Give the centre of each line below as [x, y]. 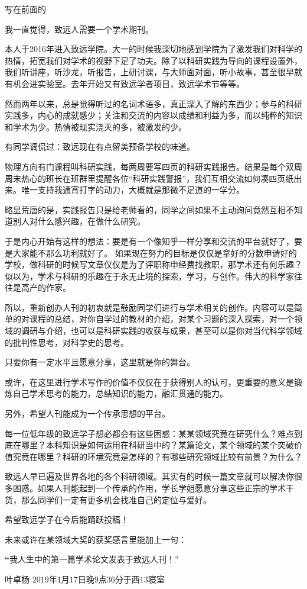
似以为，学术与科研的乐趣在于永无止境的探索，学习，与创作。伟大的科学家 [149, 276]
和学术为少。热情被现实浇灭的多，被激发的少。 [96, 126]
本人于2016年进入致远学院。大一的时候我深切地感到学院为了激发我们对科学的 [153, 49]
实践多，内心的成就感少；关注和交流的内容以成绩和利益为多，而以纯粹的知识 [153, 115]
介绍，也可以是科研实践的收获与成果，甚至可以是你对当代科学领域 [174, 331]
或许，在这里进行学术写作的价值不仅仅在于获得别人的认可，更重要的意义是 [149, 382]
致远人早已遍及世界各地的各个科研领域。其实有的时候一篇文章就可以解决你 [149, 476]
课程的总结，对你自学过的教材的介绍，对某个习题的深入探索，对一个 [161, 319]
